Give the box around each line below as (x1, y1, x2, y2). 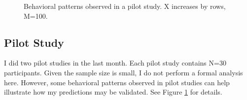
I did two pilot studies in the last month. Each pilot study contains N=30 (4, 58, 226, 68)
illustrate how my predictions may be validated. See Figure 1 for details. (4, 87, 222, 97)
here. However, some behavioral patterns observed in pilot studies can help (4, 77, 230, 87)
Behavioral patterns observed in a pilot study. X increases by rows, (24, 1, 226, 11)
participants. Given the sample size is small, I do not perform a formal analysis (4, 67, 243, 77)
